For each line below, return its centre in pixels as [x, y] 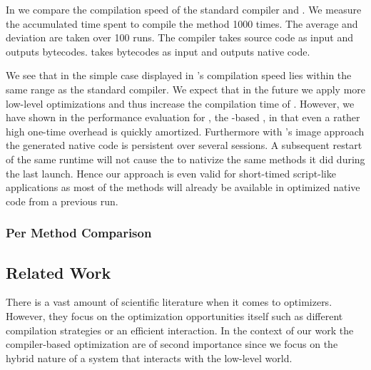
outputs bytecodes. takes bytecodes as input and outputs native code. [158, 51]
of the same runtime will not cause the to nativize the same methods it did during [185, 159]
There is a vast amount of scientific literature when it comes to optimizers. [169, 302]
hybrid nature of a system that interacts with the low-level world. [149, 358]
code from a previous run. [62, 201]
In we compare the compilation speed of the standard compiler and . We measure [184, 9]
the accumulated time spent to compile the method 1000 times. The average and [182, 23]
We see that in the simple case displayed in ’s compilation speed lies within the [179, 75]
